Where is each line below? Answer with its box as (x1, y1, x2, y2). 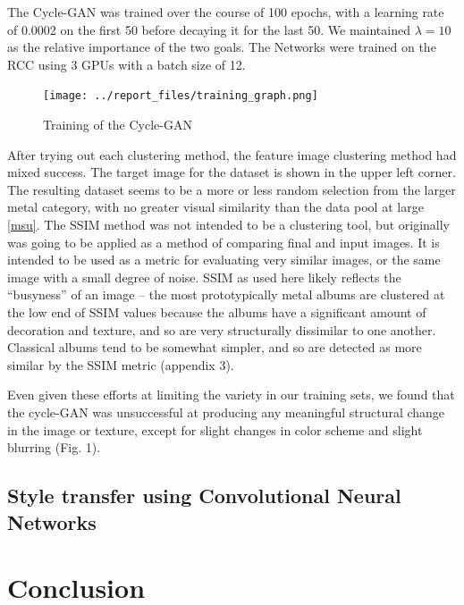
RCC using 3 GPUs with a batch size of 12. (7, 55, 246, 73)
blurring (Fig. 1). (7, 438, 101, 457)
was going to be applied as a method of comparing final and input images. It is (7, 232, 440, 251)
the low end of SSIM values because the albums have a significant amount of (7, 302, 426, 321)
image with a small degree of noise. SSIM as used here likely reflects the (7, 267, 401, 286)
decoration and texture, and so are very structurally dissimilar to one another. (7, 320, 436, 339)
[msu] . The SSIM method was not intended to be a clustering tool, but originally (7, 215, 451, 233)
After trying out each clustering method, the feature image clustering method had (7, 145, 457, 164)
